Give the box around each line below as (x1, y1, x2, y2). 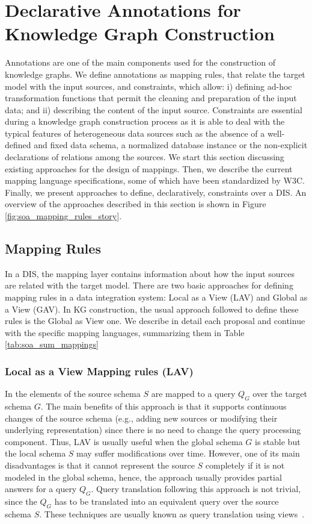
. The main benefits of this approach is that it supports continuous (40, 400, 287, 412)
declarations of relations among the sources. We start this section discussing (5, 151, 284, 163)
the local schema (5, 447, 66, 460)
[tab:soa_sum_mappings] (5, 338, 99, 351)
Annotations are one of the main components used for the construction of (5, 56, 275, 69)
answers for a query (5, 482, 77, 495)
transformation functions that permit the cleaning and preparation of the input (5, 92, 297, 104)
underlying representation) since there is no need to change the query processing (5, 423, 301, 436)
